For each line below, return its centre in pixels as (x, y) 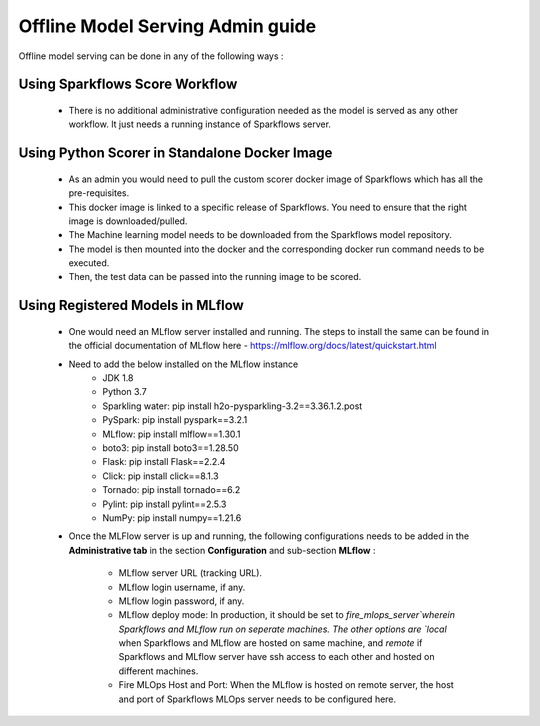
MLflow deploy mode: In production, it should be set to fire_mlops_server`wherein (286, 615)
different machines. (158, 671)
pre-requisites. (99, 193)
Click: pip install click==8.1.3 (160, 476)
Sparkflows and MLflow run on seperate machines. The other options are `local (282, 629)
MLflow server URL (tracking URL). (190, 573)
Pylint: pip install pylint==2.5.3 (164, 504)
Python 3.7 (124, 392)
